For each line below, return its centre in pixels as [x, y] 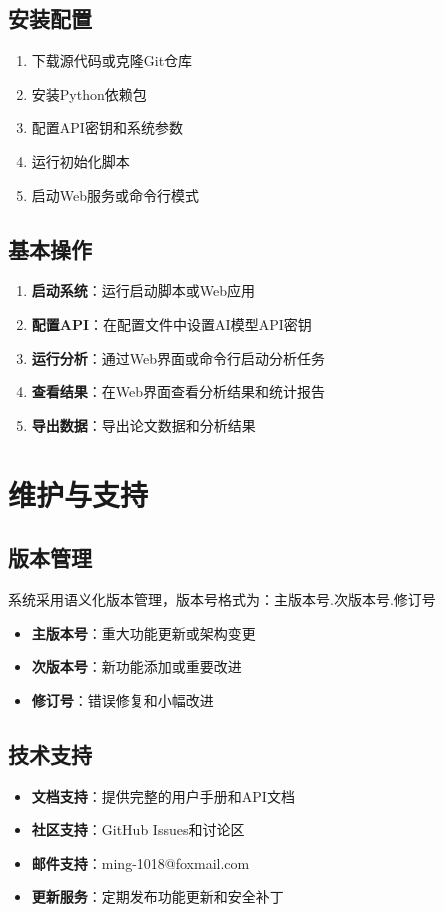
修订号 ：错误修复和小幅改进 [122, 699]
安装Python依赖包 [89, 93]
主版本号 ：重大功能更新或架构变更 [143, 632]
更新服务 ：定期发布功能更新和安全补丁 [157, 896]
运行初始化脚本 [80, 160]
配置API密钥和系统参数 [107, 127]
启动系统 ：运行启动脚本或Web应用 [143, 290]
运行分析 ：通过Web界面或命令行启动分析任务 [178, 357]
